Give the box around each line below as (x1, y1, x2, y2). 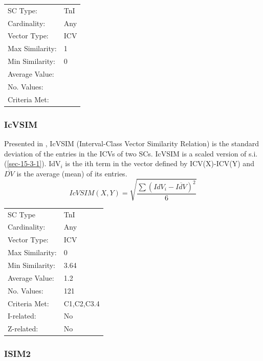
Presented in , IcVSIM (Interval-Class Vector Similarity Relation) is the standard (4, 138, 259, 148)
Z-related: (8, 323, 38, 334)
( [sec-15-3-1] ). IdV (4, 158, 61, 169)
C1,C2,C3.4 (63, 298, 100, 308)
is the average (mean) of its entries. (16, 168, 127, 178)
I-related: (8, 310, 36, 321)
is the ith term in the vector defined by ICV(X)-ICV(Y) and (65, 158, 254, 169)
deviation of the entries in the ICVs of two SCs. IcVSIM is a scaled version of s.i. (4, 148, 258, 159)
